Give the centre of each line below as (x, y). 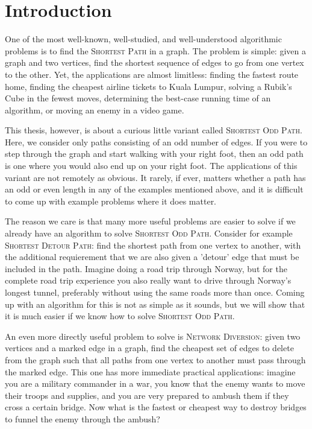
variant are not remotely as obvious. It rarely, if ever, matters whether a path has (155, 177)
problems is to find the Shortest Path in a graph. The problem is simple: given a (155, 50)
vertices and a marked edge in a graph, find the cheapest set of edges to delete (149, 348)
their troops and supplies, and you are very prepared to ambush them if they (147, 395)
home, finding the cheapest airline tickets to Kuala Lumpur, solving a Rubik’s (148, 86)
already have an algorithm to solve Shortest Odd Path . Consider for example (149, 233)
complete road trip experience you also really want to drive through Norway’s (148, 280)
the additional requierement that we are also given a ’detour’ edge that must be (152, 257)
